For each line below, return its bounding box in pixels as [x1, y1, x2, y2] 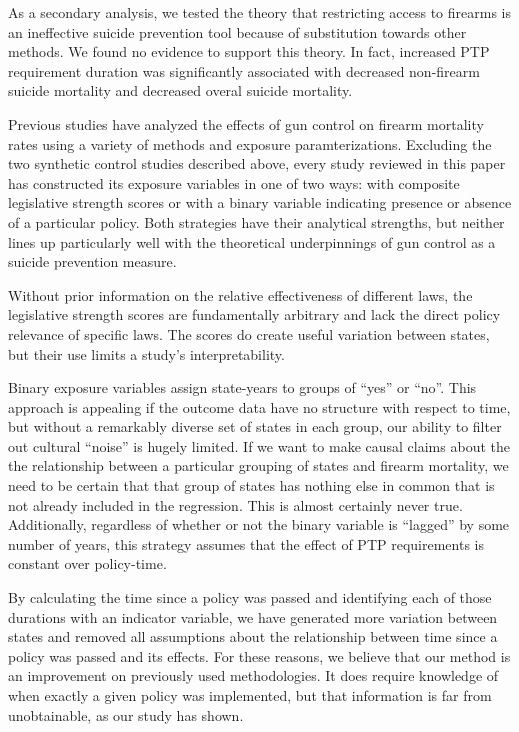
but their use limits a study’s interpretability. [8, 343, 285, 364]
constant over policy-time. [8, 553, 167, 574]
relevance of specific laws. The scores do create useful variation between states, [8, 323, 490, 344]
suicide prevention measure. [8, 251, 177, 272]
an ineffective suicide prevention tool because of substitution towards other [8, 21, 467, 42]
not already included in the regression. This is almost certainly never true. [8, 494, 463, 515]
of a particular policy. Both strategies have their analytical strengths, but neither [8, 211, 505, 232]
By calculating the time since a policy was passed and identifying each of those [8, 587, 492, 608]
